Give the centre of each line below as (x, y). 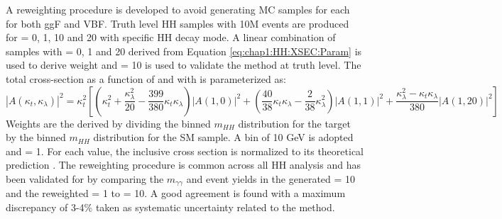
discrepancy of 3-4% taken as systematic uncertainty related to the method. (170, 207)
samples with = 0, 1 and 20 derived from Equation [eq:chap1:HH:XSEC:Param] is (184, 51)
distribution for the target (294, 123)
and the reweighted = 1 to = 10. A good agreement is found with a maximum (176, 193)
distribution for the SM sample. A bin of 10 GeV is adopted (223, 137)
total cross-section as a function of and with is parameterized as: (146, 78)
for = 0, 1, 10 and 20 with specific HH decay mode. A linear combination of (171, 37)
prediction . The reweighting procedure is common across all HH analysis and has (183, 165)
